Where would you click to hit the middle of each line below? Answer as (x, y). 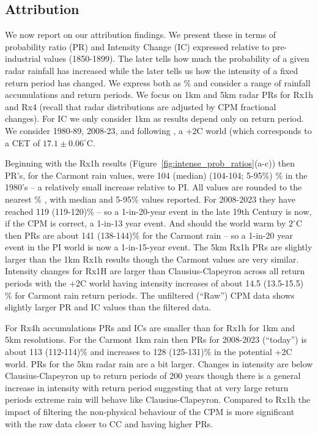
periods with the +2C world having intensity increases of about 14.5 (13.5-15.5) (154, 283)
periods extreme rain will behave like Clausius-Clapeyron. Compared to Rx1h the (158, 399)
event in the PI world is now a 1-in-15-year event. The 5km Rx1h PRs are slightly (159, 247)
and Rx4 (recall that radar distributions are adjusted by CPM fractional (141, 106)
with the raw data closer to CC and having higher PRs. (109, 423)
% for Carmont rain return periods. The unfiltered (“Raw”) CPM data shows (150, 295)
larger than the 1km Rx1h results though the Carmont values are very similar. (152, 259)
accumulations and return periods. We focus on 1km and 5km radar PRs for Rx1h (159, 95)
